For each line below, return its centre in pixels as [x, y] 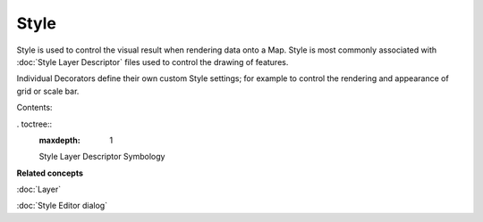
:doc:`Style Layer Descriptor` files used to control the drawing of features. [153, 62]
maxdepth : [59, 140]
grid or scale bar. [48, 91]
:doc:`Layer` [39, 189]
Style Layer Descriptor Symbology [102, 157]
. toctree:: [34, 124]
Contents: [34, 108]
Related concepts [50, 173]
